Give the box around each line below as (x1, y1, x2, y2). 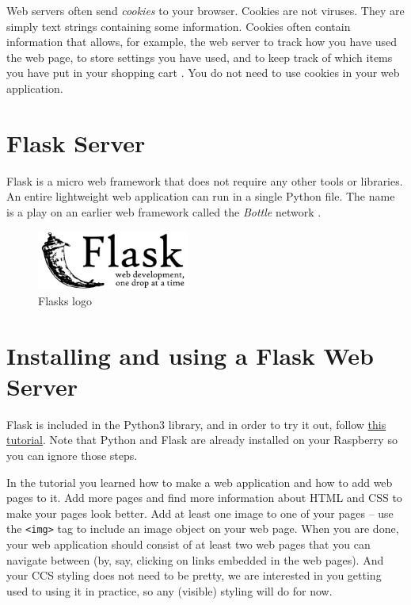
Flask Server (6, 126, 146, 159)
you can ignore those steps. (6, 446, 138, 463)
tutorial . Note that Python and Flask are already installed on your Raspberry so (6, 431, 398, 448)
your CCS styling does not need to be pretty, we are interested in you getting (6, 567, 382, 584)
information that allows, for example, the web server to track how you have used (6, 33, 398, 50)
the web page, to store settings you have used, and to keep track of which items (6, 48, 393, 65)
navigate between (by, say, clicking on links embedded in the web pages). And (6, 551, 384, 568)
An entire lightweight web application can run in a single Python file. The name (6, 188, 395, 205)
